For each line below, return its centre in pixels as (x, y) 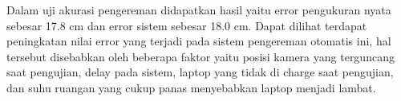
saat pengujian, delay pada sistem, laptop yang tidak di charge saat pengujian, (200, 72)
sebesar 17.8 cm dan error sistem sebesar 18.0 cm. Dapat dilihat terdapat (187, 25)
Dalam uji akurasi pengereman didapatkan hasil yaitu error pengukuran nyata (199, 10)
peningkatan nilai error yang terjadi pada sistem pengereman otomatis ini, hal (199, 41)
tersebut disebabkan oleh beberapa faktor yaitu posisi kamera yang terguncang (200, 56)
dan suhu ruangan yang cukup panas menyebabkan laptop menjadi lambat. (191, 87)
